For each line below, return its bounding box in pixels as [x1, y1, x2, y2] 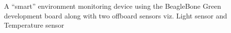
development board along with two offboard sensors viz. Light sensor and [4, 10, 227, 20]
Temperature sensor [4, 20, 64, 30]
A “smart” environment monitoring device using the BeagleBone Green [4, 1, 221, 11]
